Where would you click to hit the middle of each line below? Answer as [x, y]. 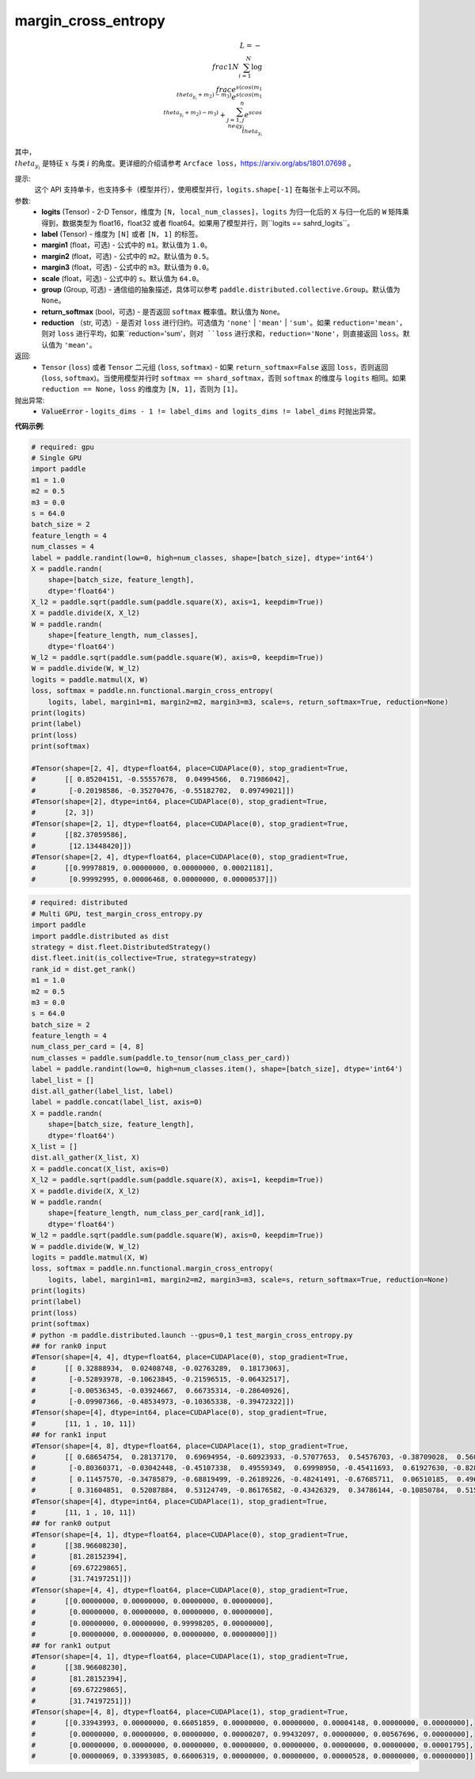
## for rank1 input [69, 1435]
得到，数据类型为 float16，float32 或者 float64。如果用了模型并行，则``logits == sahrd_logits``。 [198, 223]
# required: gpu [63, 447]
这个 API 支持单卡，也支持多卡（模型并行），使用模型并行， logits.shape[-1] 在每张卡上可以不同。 [199, 189]
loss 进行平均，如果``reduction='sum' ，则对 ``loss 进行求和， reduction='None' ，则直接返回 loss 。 [230, 333]
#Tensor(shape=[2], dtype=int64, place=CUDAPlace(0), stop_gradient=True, [180, 802]
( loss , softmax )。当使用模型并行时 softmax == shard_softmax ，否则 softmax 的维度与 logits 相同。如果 [224, 378]
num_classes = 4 [63, 547]
